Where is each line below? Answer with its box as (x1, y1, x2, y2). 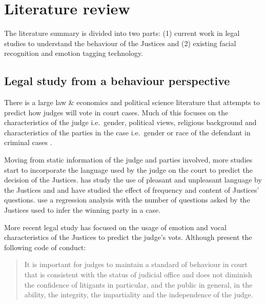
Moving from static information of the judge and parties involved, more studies (4, 154, 253, 165)
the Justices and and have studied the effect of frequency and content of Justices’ (4, 184, 259, 195)
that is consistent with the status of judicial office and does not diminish (24, 269, 252, 280)
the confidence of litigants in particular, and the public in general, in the (24, 279, 253, 290)
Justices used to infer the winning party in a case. (4, 205, 161, 215)
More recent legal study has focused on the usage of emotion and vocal (4, 221, 227, 232)
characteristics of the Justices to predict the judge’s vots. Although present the (4, 232, 252, 242)
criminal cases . (4, 137, 52, 148)
